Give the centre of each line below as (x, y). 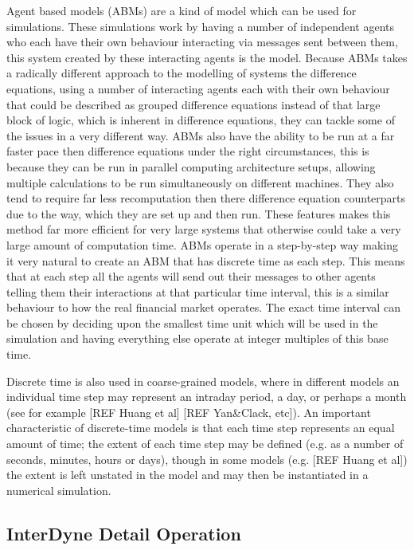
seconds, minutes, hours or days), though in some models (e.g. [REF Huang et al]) (207, 459)
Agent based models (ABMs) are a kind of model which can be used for (182, 10)
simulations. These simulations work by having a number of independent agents (201, 26)
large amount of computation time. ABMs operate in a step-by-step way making (203, 244)
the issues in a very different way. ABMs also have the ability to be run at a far (201, 135)
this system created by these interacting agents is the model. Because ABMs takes (207, 57)
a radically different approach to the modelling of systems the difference (182, 73)
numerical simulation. (59, 490)
